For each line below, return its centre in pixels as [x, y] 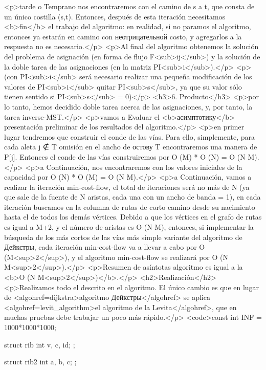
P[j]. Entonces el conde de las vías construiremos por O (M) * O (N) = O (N [125, 156]
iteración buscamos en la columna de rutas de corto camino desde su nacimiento [130, 206]
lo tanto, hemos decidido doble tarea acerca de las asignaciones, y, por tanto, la [128, 106]
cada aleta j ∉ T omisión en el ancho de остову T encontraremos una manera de [131, 147]
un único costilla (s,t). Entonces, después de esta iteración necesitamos [115, 16]
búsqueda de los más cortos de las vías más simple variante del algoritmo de [123, 237]
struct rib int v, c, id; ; [40, 344]
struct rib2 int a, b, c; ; [40, 362]
